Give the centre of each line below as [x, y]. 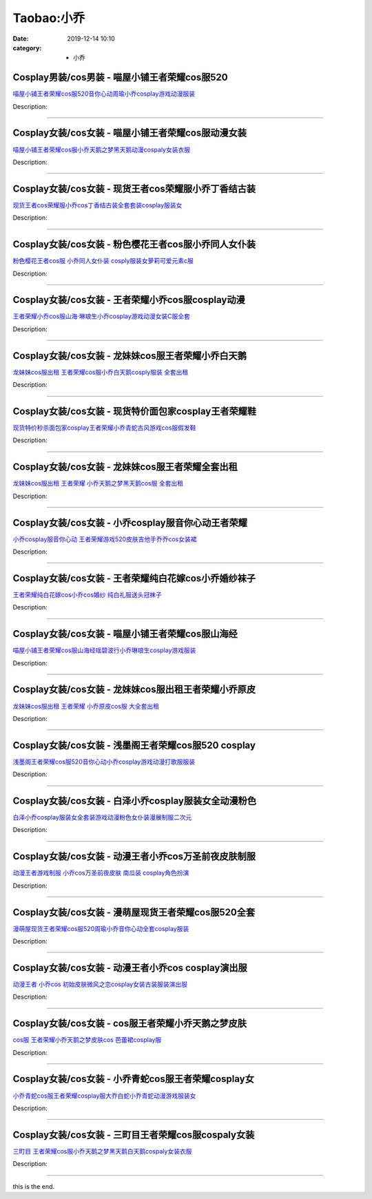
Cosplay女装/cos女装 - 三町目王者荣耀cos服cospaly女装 [134, 1135]
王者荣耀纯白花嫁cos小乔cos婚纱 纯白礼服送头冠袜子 [87, 594]
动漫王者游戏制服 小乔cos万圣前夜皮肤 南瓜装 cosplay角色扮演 [101, 873]
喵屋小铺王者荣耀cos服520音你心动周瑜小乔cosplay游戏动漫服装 [104, 94]
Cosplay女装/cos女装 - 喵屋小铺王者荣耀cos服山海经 [125, 634]
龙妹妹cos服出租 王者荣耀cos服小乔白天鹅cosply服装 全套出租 [101, 372]
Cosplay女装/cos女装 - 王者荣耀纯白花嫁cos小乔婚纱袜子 [134, 578]
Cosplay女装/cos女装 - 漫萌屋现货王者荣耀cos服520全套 [134, 912]
